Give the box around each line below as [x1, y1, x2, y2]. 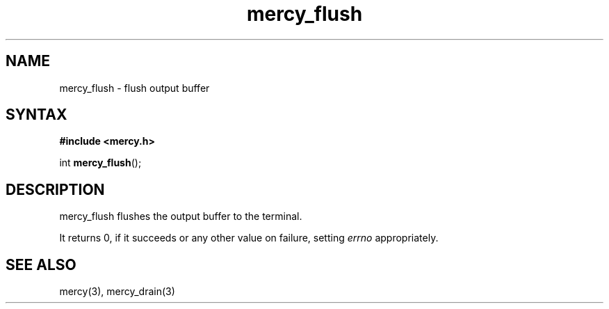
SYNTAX [6, 106, 67, 124]
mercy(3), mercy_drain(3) [59, 285, 175, 298]
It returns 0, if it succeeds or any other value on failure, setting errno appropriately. [59, 232, 439, 244]
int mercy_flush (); [59, 157, 142, 169]
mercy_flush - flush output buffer [59, 81, 210, 94]
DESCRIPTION [6, 180, 105, 198]
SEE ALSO [6, 255, 76, 274]
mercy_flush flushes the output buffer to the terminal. [59, 210, 302, 223]
